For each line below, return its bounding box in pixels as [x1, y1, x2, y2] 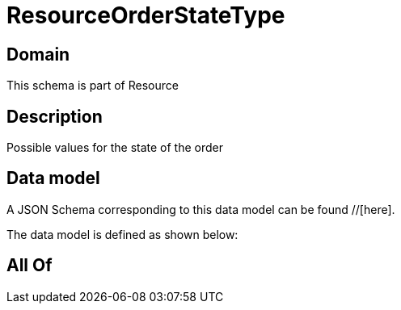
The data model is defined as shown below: [6, 227, 238, 241]
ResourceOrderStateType [6, 2, 285, 29]
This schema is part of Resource [6, 78, 179, 93]
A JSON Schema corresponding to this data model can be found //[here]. [6, 202, 395, 216]
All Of [6, 255, 53, 276]
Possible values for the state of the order [6, 140, 223, 155]
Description [6, 106, 103, 127]
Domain [6, 44, 70, 65]
